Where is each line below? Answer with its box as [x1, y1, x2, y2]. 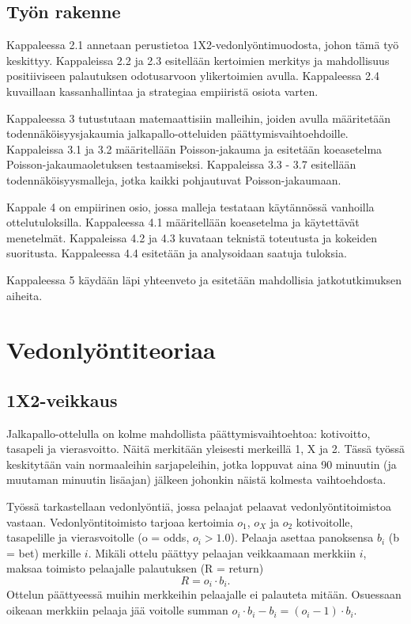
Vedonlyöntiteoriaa [6, 333, 216, 366]
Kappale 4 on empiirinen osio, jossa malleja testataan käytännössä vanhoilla [6, 198, 375, 215]
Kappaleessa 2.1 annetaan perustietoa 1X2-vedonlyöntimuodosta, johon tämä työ [6, 36, 399, 53]
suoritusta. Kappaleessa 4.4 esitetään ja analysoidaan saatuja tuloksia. [6, 245, 347, 261]
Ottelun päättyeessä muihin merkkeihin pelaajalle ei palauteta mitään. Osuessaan [6, 586, 402, 603]
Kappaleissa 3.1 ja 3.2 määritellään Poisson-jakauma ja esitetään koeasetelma [6, 140, 383, 157]
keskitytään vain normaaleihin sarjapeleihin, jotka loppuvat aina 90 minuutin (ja [6, 455, 397, 472]
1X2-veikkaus [6, 387, 118, 412]
